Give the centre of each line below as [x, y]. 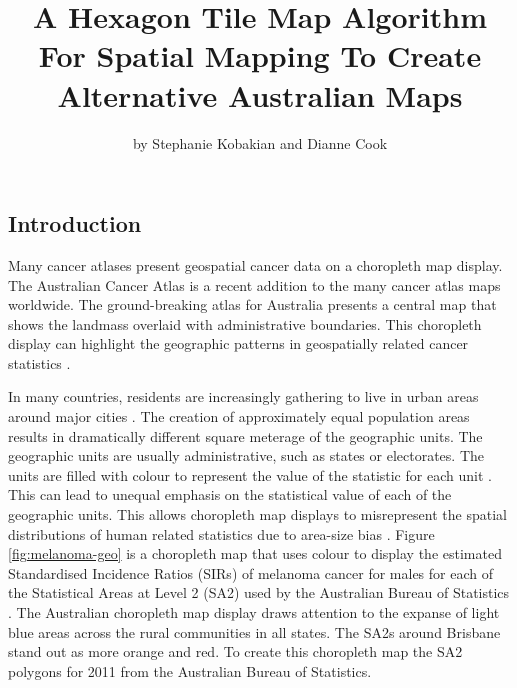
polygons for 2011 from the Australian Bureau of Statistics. [190, 670]
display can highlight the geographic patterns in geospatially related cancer [238, 343]
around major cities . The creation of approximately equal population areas [239, 416]
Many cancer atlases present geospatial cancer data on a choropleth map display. [255, 264]
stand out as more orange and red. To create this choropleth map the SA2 [235, 651]
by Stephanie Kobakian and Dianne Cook [260, 142]
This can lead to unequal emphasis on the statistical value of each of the [230, 494]
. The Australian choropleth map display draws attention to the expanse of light [254, 612]
